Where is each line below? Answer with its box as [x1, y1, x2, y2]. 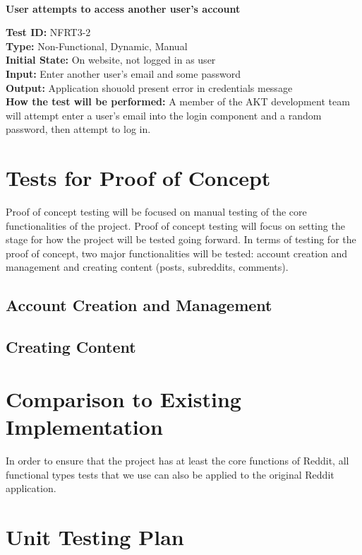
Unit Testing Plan [6, 522, 184, 551]
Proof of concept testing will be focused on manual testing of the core [6, 204, 307, 219]
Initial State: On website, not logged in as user [6, 52, 216, 67]
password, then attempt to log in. [6, 122, 151, 136]
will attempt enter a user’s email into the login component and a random [6, 107, 322, 122]
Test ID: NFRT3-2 [6, 25, 91, 40]
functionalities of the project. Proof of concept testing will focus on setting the [6, 218, 345, 233]
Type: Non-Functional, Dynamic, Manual [6, 38, 188, 53]
